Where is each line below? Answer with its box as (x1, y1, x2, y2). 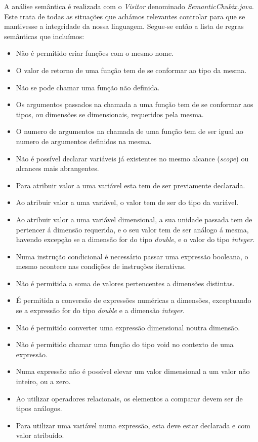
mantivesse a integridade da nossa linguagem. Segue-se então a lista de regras (4, 21, 244, 31)
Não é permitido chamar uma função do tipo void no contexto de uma (16, 339, 234, 350)
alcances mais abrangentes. (16, 163, 99, 174)
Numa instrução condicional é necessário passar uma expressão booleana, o (16, 251, 248, 261)
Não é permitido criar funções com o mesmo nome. (16, 48, 174, 58)
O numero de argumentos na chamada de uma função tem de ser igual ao (16, 126, 243, 137)
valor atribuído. (16, 430, 64, 440)
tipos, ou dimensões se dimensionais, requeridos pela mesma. (16, 109, 204, 119)
